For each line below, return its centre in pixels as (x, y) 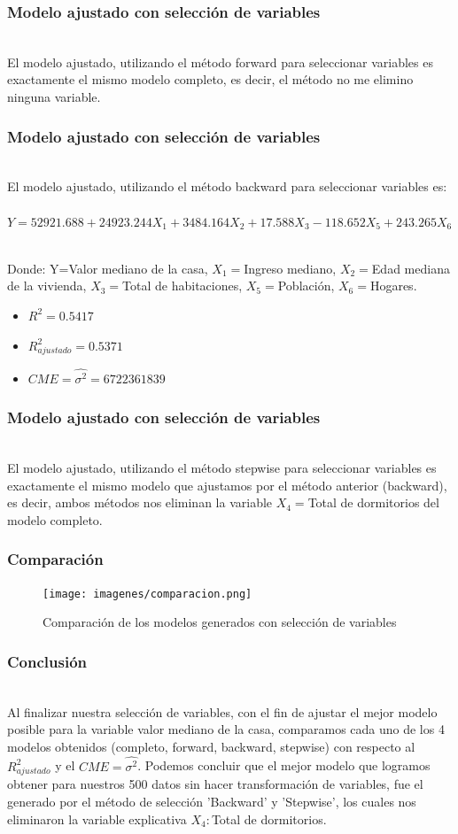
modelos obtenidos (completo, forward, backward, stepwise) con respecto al (211, 746)
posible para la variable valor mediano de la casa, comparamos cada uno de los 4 (226, 729)
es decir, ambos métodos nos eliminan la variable (140, 502)
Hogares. (393, 286)
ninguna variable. (54, 97)
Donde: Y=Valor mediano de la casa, (108, 268)
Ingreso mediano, (290, 268)
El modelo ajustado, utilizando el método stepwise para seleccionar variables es (222, 467)
